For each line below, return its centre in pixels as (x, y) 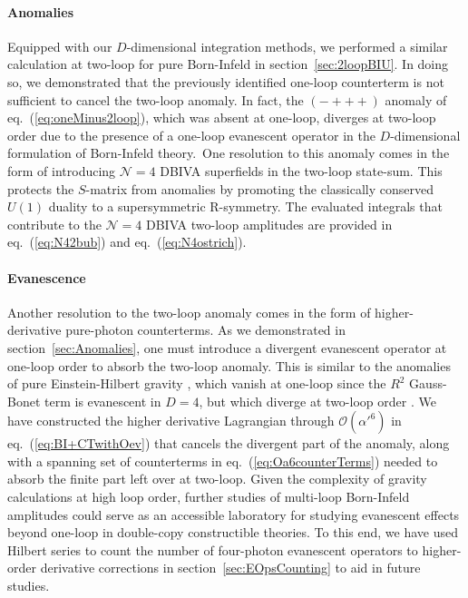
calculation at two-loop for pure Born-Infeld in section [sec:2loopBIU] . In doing (228, 64)
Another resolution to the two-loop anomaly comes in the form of (189, 312)
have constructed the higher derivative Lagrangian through (171, 421)
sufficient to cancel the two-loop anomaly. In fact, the (156, 99)
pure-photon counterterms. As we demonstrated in (205, 330)
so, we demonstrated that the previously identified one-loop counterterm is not (226, 81)
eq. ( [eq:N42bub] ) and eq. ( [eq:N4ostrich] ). (127, 242)
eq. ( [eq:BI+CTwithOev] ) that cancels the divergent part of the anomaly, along (229, 443)
